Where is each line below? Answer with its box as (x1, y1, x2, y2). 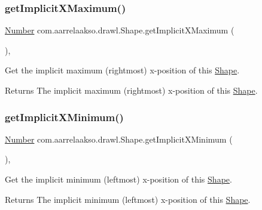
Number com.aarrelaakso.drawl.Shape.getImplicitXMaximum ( (5, 24, 234, 36)
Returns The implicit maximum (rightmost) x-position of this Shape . (5, 84, 258, 96)
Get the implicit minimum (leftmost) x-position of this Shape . (5, 173, 232, 185)
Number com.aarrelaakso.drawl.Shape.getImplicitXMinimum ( (5, 132, 233, 145)
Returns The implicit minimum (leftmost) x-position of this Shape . (5, 193, 251, 205)
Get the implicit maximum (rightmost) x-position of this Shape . (5, 64, 240, 76)
